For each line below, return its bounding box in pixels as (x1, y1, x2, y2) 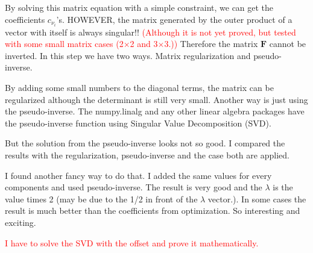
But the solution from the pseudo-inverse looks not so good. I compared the (5, 137, 285, 149)
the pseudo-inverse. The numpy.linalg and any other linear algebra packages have (5, 105, 305, 117)
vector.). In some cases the (207, 192, 306, 205)
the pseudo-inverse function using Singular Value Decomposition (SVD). (5, 116, 271, 129)
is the (273, 181, 293, 193)
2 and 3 (130, 37, 158, 50)
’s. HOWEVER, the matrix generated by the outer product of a (56, 13, 292, 25)
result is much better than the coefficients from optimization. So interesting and (5, 204, 300, 217)
